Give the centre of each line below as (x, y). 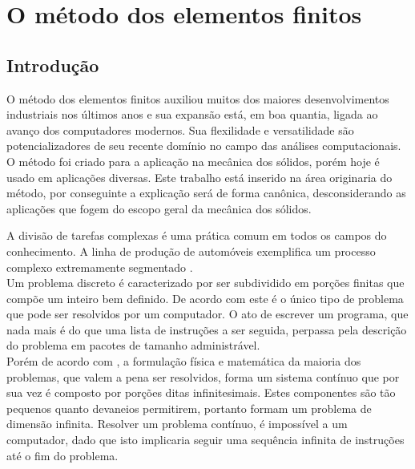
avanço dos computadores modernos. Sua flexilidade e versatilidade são (180, 129)
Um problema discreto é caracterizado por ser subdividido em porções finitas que (205, 283)
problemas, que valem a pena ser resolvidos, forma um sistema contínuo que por (203, 376)
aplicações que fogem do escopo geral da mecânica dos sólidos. (159, 208)
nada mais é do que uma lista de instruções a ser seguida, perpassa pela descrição (207, 329)
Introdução (53, 65)
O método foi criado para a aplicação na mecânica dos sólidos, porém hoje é (193, 161)
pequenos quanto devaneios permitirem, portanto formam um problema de (189, 408)
